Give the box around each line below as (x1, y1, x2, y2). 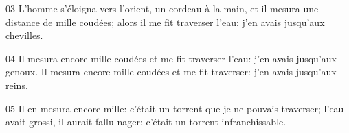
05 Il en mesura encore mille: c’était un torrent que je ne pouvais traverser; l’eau (5, 101, 344, 115)
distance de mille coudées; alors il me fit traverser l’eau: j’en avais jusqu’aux (5, 14, 325, 29)
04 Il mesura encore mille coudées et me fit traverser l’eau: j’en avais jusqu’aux (5, 51, 337, 65)
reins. (5, 77, 28, 92)
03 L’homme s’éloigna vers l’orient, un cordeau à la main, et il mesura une (5, 1, 319, 15)
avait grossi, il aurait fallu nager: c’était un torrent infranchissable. (5, 114, 286, 129)
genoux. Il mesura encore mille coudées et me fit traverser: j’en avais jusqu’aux (5, 64, 337, 79)
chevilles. (5, 28, 43, 43)
